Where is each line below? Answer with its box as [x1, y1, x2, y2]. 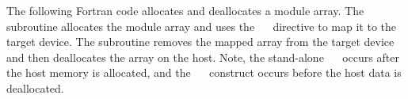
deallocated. [6, 79, 64, 96]
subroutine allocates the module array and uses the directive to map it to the [6, 17, 397, 34]
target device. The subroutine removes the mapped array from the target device [6, 33, 395, 50]
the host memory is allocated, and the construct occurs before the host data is [6, 64, 402, 81]
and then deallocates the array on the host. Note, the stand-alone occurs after [6, 48, 399, 65]
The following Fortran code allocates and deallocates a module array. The [6, 2, 364, 18]
